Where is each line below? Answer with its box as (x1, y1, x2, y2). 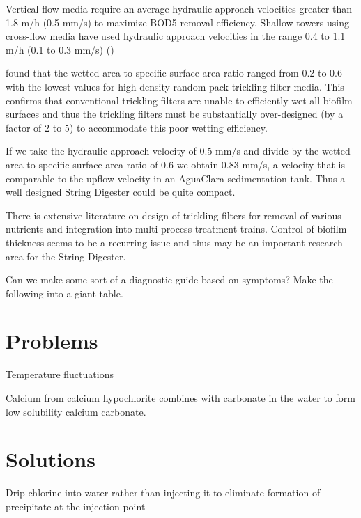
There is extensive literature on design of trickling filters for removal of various (6, 207, 341, 222)
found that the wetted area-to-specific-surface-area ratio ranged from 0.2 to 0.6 (6, 65, 342, 80)
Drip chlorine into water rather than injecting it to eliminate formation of (6, 485, 321, 500)
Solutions (6, 445, 95, 473)
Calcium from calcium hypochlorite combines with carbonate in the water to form (6, 391, 355, 405)
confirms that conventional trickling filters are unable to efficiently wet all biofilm (6, 93, 353, 107)
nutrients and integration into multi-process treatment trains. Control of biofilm (6, 221, 347, 236)
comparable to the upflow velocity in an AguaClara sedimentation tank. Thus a (6, 171, 346, 185)
